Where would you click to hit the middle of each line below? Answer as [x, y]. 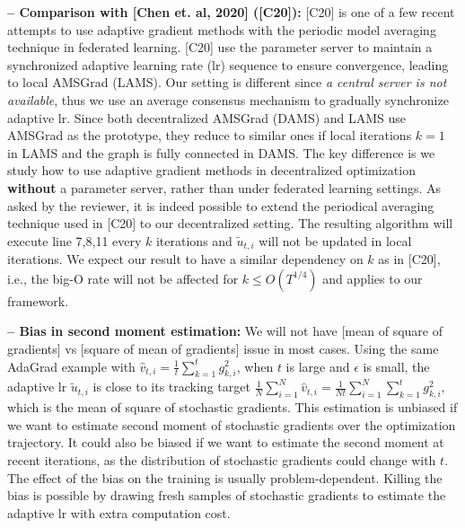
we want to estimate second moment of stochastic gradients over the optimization [232, 424]
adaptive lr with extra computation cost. [119, 512]
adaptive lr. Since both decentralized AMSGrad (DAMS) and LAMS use [207, 117]
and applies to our [373, 278]
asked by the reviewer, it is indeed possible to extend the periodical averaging [221, 205]
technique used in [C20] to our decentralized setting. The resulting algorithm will [230, 223]
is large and [318, 366]
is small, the [396, 366]
